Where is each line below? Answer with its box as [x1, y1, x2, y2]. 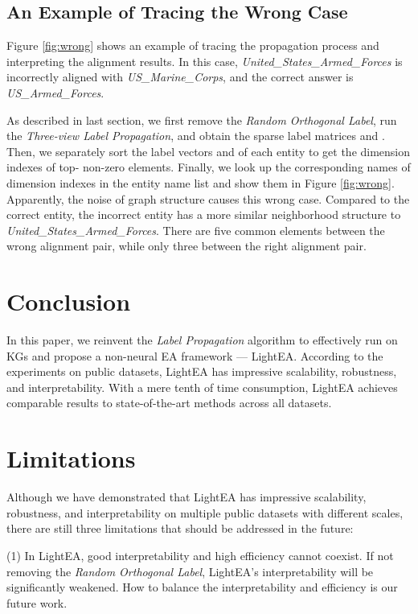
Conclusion [6, 285, 131, 318]
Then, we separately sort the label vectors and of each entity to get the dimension [6, 142, 411, 159]
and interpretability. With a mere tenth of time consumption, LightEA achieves [6, 378, 398, 395]
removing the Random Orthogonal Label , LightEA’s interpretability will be [6, 562, 374, 579]
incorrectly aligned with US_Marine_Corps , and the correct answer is [6, 68, 354, 85]
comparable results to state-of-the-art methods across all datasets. [6, 394, 332, 411]
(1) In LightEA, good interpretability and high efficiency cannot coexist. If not [6, 546, 394, 563]
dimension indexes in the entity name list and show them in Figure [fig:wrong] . [6, 174, 395, 191]
